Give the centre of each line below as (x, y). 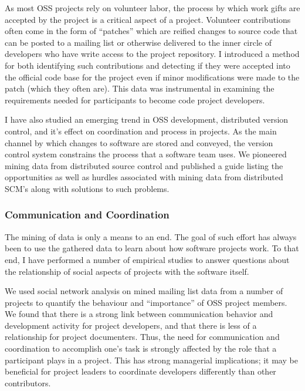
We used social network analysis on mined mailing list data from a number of (144, 291)
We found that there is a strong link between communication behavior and (139, 314)
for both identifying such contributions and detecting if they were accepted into (148, 65)
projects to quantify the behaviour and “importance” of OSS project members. (146, 302)
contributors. (28, 382)
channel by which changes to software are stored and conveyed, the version (139, 142)
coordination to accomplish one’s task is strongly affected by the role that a (141, 348)
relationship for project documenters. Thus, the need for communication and (142, 337)
